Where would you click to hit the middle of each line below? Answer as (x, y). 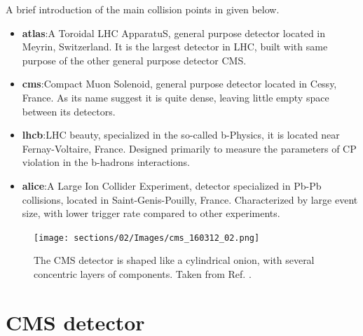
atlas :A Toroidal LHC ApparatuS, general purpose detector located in (174, 33)
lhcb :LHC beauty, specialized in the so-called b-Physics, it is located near (181, 135)
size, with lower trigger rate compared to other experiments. (151, 213)
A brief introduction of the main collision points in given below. (143, 9)
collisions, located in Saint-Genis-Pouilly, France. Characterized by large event (190, 199)
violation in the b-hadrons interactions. (106, 162)
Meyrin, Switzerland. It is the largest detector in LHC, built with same (175, 47)
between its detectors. (69, 111)
